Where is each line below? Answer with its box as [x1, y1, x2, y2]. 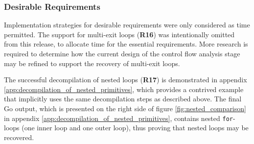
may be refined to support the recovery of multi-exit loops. [4, 58, 180, 68]
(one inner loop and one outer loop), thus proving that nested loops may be [22, 122, 249, 133]
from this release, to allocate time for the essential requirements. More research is [4, 39, 248, 49]
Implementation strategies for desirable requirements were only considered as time [4, 20, 250, 30]
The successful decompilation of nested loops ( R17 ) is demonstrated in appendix [4, 74, 247, 85]
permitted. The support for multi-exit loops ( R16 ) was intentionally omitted [4, 29, 235, 39]
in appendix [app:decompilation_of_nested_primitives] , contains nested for [4, 113, 233, 123]
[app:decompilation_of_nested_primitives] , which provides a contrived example [4, 84, 244, 94]
